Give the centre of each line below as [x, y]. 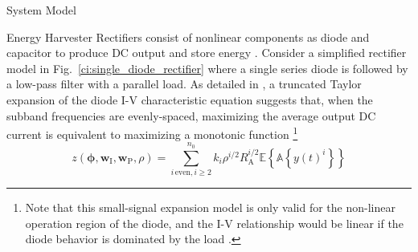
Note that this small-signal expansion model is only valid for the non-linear [210, 207]
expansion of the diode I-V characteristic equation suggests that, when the [190, 99]
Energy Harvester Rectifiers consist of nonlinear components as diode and [188, 37]
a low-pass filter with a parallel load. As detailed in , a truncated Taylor [184, 84]
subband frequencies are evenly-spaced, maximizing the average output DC [191, 115]
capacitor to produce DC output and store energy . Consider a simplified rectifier [207, 53]
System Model [41, 10]
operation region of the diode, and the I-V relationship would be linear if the [214, 223]
